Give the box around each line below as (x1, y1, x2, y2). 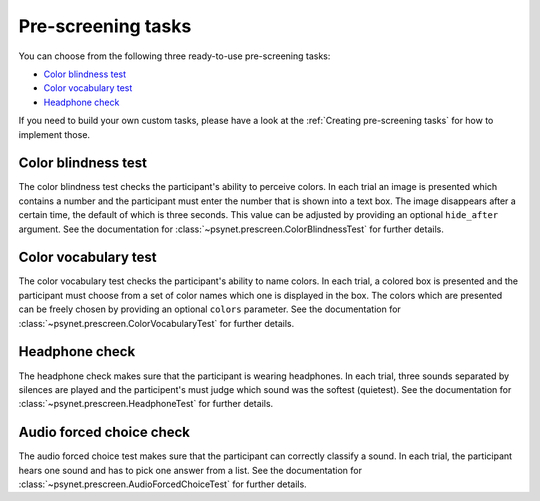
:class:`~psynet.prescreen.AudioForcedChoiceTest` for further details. (18, 478, 307, 490)
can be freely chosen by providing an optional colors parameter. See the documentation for (18, 303, 402, 315)
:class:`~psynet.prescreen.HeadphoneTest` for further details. (18, 398, 274, 410)
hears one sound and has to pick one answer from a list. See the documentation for (18, 464, 362, 476)
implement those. (18, 128, 90, 140)
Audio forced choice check (18, 424, 190, 441)
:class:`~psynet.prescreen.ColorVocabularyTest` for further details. (18, 317, 295, 329)
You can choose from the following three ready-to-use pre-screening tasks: (18, 50, 331, 62)
